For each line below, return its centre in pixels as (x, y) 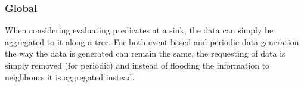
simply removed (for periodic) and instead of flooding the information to (137, 65)
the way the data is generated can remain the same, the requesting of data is (145, 53)
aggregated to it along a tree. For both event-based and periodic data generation (152, 41)
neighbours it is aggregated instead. (70, 77)
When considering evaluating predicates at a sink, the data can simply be (139, 30)
